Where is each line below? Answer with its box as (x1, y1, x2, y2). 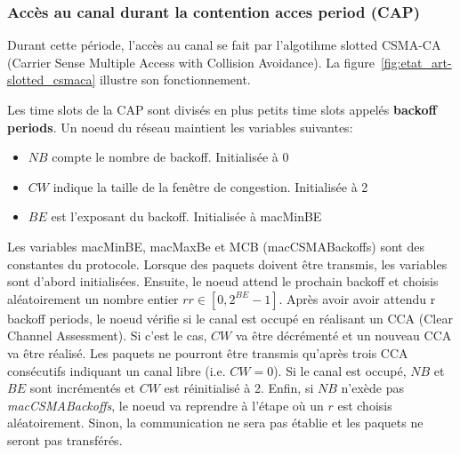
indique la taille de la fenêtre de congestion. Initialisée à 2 (52, 177, 368, 196)
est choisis (337, 395, 392, 414)
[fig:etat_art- (380, 52, 452, 71)
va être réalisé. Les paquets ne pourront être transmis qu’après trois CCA (7, 343, 408, 362)
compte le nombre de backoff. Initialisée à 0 (52, 148, 289, 166)
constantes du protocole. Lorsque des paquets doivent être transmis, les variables (7, 254, 448, 273)
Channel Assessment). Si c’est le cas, (7, 326, 207, 345)
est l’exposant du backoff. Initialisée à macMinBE (51, 207, 322, 226)
